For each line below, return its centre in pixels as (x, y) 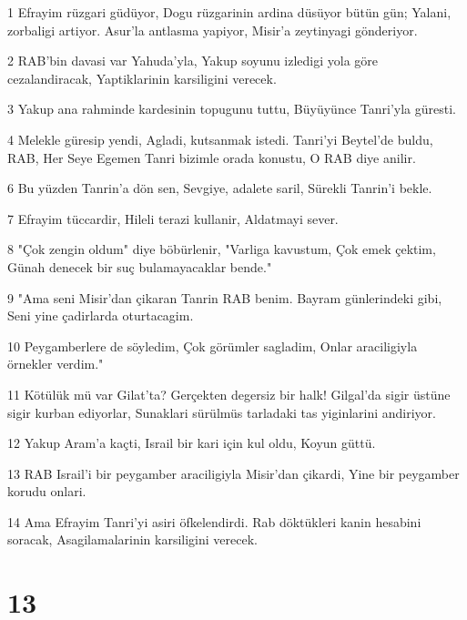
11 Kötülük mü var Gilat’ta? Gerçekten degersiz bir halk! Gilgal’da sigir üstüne (229, 394)
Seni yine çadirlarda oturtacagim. (101, 315)
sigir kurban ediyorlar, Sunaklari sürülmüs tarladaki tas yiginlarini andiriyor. (222, 412)
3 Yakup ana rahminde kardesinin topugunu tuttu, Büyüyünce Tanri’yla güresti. (232, 109)
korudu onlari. (47, 491)
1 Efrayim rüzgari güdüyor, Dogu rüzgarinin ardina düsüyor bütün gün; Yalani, (229, 12)
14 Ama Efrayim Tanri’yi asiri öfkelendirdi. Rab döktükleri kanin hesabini (214, 521)
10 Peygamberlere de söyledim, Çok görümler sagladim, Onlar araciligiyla (213, 346)
